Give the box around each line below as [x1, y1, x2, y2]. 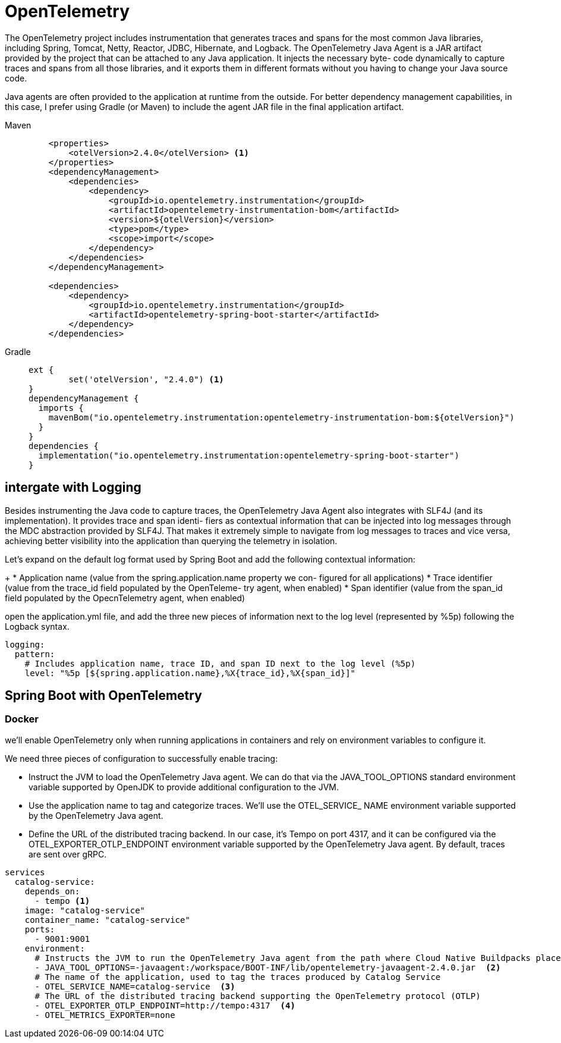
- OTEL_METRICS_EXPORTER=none [34, 1010, 175, 1020]
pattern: [14, 649, 55, 659]
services [5, 867, 45, 877]
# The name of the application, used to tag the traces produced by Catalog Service [34, 972, 441, 982]
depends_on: [24, 886, 80, 896]
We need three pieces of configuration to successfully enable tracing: [5, 753, 278, 764]
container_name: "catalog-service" [24, 915, 190, 925]
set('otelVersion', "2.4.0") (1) [68, 374, 224, 384]
